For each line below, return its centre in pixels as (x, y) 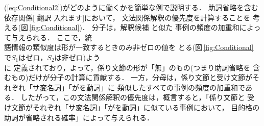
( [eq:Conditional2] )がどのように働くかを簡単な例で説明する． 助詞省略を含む (131, 7)
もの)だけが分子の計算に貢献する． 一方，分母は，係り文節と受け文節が (132, 77)
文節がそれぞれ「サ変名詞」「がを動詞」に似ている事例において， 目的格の (135, 107)
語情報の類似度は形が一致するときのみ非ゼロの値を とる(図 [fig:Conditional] (129, 47)
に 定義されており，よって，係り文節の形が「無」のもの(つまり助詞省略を (127, 67)
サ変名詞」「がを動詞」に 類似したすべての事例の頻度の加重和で (139, 87)
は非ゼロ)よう (77, 57)
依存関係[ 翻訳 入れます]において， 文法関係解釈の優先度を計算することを (127, 17)
